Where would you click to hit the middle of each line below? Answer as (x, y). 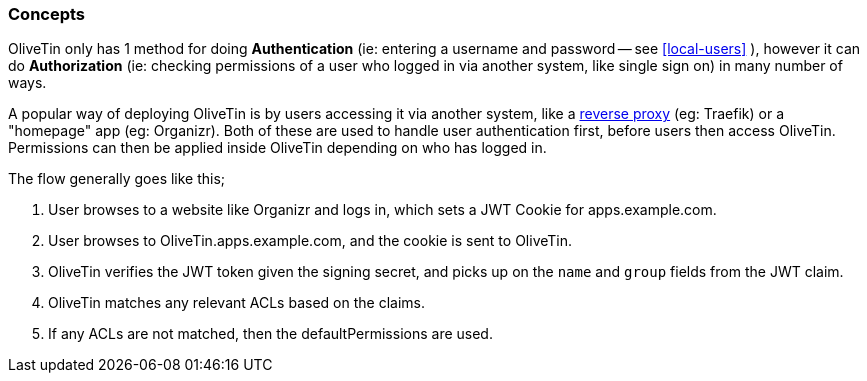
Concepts (47, 14)
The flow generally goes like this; (117, 179)
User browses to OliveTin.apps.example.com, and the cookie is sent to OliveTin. (310, 241)
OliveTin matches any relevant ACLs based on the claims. (236, 303)
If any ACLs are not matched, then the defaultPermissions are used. (270, 334)
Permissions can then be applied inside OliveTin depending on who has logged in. (277, 148)
